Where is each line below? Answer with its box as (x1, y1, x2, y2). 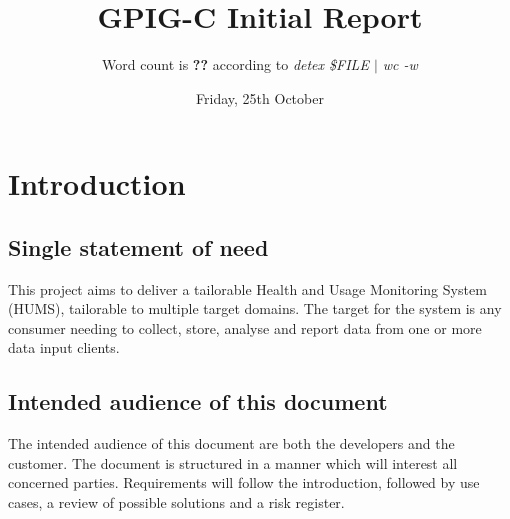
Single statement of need (8, 231, 269, 262)
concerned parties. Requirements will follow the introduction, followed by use (8, 472, 480, 493)
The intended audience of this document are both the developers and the (8, 433, 455, 454)
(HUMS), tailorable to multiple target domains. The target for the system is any (8, 298, 502, 319)
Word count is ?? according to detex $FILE (102, 54, 369, 75)
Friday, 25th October (196, 87, 324, 108)
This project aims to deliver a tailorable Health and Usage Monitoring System (8, 278, 487, 299)
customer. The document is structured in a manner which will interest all (8, 452, 458, 473)
